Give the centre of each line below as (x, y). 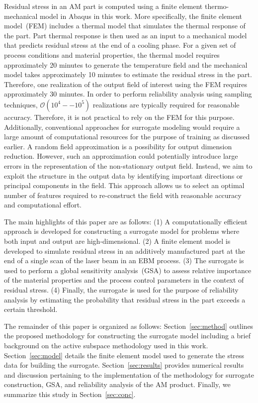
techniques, (21, 104)
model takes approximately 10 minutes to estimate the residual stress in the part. (128, 74)
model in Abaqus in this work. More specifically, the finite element (141, 16)
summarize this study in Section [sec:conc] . (70, 394)
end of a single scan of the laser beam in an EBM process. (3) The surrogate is (124, 260)
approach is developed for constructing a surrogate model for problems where (122, 231)
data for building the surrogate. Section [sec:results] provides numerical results (124, 365)
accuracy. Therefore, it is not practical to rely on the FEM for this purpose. (119, 117)
